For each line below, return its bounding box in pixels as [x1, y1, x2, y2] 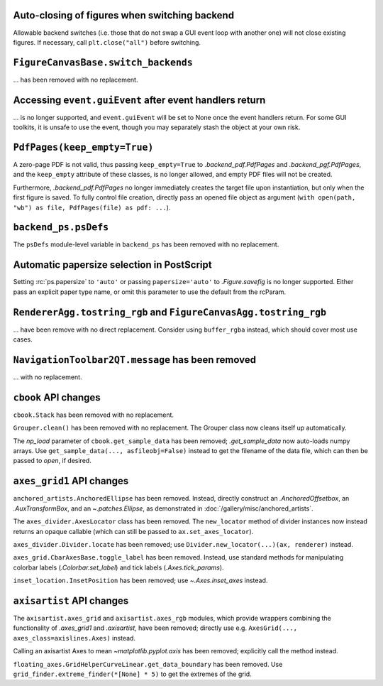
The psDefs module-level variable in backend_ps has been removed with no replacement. [13, 240, 279, 249]
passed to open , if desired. [13, 457, 91, 465]
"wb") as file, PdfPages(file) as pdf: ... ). [13, 203, 171, 212]
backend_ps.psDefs [13, 222, 109, 234]
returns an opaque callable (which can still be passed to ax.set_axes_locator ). [13, 527, 254, 535]
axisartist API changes [13, 594, 129, 606]
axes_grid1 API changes [13, 475, 129, 487]
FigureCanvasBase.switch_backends [13, 57, 193, 68]
